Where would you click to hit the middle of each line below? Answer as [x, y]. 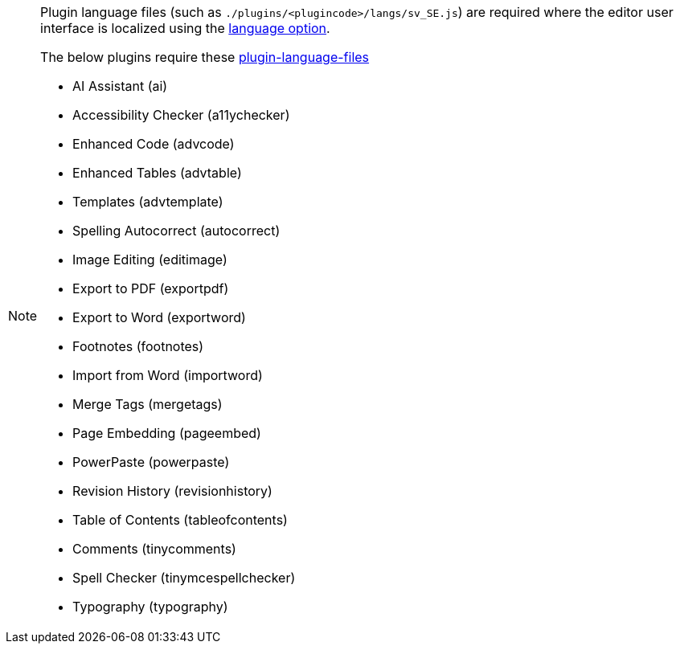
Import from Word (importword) [168, 375]
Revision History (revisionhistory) [172, 491]
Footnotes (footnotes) [138, 346]
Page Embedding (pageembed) [167, 433]
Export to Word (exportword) [159, 317]
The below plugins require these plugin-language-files [205, 57]
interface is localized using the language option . [185, 28]
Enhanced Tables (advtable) [157, 173]
